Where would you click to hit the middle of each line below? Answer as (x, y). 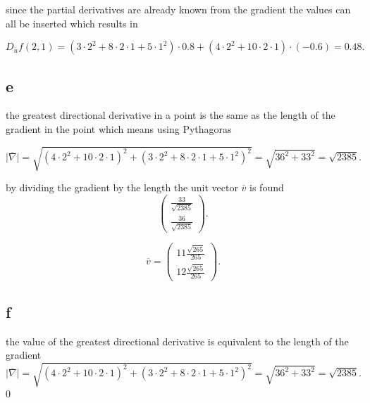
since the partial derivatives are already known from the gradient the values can (178, 9)
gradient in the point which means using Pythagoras (119, 128)
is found (267, 187)
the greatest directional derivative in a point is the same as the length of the (171, 115)
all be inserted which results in (72, 23)
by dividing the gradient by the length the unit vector (122, 187)
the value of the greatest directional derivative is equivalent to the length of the (177, 341)
